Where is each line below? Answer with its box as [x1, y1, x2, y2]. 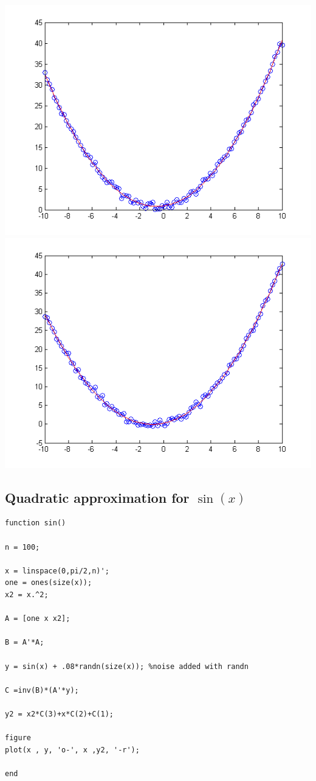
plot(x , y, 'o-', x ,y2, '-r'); [5, 745, 140, 754]
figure [5, 734, 31, 743]
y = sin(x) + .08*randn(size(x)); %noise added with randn [5, 662, 249, 671]
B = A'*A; [5, 638, 44, 647]
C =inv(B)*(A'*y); [5, 685, 79, 695]
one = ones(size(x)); [5, 578, 92, 587]
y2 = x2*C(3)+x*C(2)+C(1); [5, 709, 114, 718]
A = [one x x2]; [5, 614, 70, 623]
